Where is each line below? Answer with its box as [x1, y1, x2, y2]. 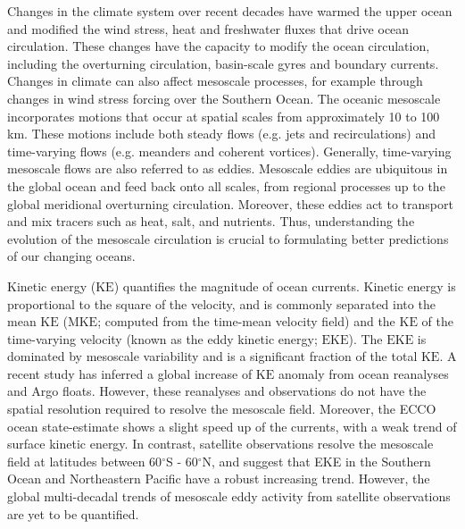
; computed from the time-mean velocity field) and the [97, 312, 395, 331]
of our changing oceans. [7, 247, 136, 265]
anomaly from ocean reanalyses [278, 364, 449, 382]
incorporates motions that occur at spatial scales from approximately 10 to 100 [7, 106, 440, 125]
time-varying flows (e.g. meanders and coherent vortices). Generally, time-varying [7, 141, 452, 160]
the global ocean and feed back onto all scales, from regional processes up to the [7, 176, 445, 195]
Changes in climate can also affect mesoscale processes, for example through [7, 71, 423, 90]
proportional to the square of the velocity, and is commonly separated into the [7, 294, 436, 313]
